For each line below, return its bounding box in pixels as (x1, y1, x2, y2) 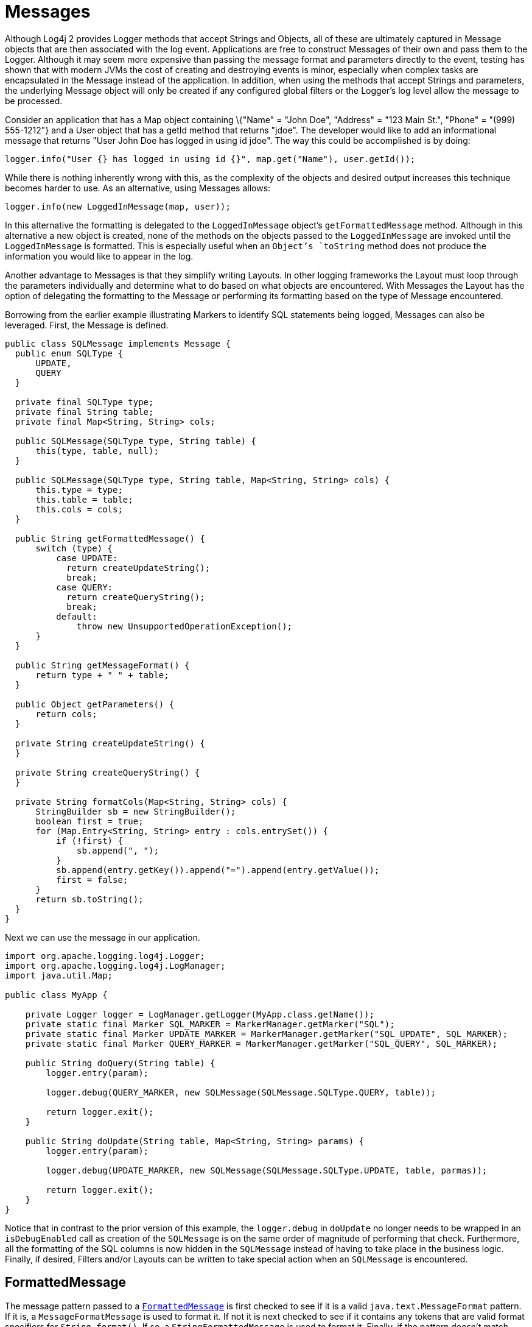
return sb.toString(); (35, 894, 144, 904)
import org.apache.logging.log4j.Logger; (5, 950, 205, 961)
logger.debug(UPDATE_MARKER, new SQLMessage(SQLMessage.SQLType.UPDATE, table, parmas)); (46, 1165, 488, 1175)
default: (56, 611, 97, 621)
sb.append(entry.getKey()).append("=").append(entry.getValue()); (56, 865, 380, 875)
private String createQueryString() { (15, 767, 200, 777)
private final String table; (15, 406, 154, 417)
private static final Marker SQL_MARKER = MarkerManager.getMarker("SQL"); (25, 1019, 395, 1029)
